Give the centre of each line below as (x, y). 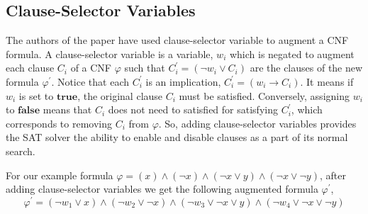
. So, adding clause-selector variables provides (257, 123)
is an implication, (183, 81)
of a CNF (91, 68)
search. (21, 151)
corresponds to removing (59, 123)
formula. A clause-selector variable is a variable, (110, 53)
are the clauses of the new (306, 68)
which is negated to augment (292, 53)
